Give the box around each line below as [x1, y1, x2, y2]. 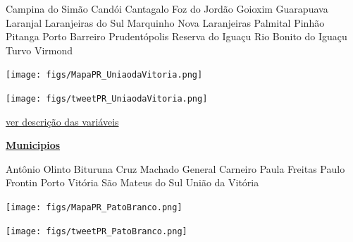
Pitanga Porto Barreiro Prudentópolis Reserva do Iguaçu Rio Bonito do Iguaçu [6, 29, 347, 44]
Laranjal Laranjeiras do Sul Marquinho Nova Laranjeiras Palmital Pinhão [6, 15, 325, 30]
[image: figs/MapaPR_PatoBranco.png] [6, 202, 182, 213]
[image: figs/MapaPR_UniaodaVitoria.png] [6, 70, 203, 80]
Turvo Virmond [6, 42, 73, 57]
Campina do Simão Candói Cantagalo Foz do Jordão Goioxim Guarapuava [6, 1, 328, 16]
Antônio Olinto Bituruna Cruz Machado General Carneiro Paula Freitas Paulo [6, 161, 345, 176]
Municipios [6, 138, 61, 152]
